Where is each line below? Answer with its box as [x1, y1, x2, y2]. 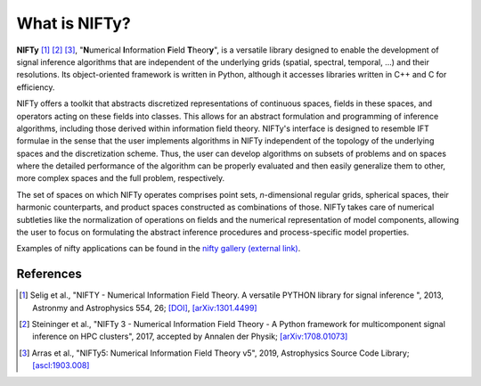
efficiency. [16, 81, 55, 93]
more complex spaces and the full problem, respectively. [16, 173, 225, 184]
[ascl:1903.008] [32, 360, 90, 371]
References [16, 267, 82, 282]
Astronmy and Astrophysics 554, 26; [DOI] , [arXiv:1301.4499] [32, 302, 257, 313]
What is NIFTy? [16, 13, 131, 33]
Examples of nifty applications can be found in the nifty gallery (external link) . [16, 243, 301, 254]
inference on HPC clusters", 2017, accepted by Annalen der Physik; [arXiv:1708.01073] [32, 331, 348, 342]
